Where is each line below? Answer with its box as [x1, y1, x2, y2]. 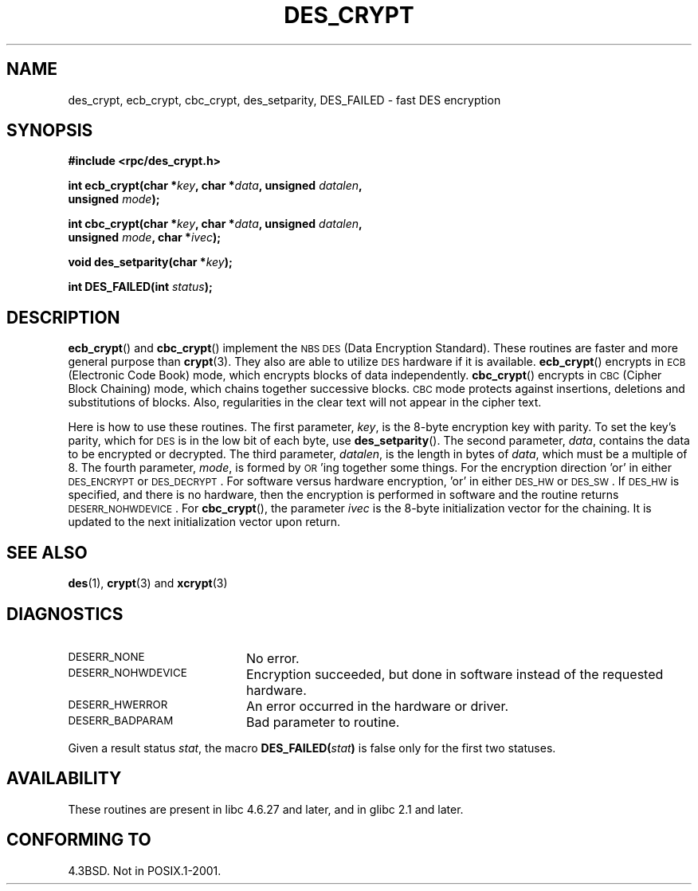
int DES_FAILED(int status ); [68, 280, 213, 294]
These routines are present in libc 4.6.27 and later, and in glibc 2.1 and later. [68, 802, 464, 816]
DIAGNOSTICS [6, 603, 124, 624]
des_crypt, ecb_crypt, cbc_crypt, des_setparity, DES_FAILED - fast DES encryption [68, 92, 501, 107]
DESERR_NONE [68, 650, 145, 663]
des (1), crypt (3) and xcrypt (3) [68, 576, 228, 591]
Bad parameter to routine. [245, 713, 400, 730]
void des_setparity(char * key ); [68, 255, 233, 269]
